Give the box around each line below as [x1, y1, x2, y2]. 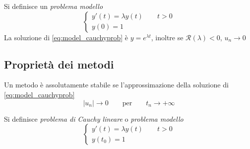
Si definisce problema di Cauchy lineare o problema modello [4, 113, 184, 124]
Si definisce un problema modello [4, 1, 103, 11]
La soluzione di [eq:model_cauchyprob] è [4, 32, 128, 42]
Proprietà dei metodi [4, 56, 114, 72]
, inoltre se [151, 32, 184, 42]
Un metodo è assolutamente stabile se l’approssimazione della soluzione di [4, 79, 229, 90]
